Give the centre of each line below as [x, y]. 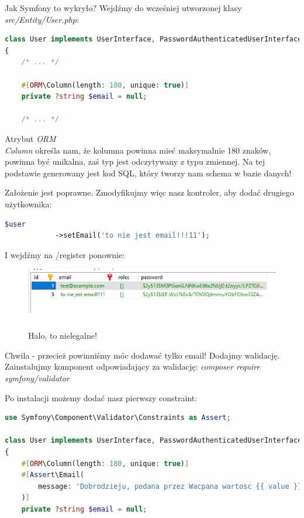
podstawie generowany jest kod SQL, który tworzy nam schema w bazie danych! [148, 173]
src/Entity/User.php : [42, 19]
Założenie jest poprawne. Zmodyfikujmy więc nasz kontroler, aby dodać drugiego [149, 192]
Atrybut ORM [30, 138]
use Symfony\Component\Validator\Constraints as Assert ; [118, 418]
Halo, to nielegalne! [63, 336]
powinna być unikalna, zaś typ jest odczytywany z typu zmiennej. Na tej [135, 161]
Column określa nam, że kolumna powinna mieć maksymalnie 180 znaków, [138, 150]
